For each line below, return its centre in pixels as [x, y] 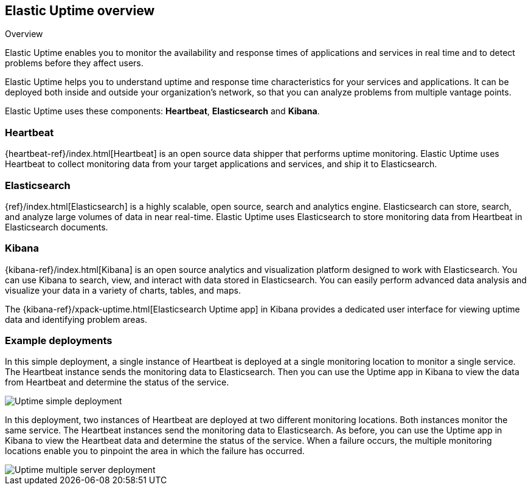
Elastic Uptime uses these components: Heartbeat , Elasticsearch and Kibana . [162, 111]
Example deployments [59, 341]
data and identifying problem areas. [76, 319]
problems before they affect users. [74, 63]
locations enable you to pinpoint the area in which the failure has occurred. [155, 451]
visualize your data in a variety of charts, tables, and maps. [123, 290]
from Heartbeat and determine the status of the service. [117, 382]
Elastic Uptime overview [80, 11]
